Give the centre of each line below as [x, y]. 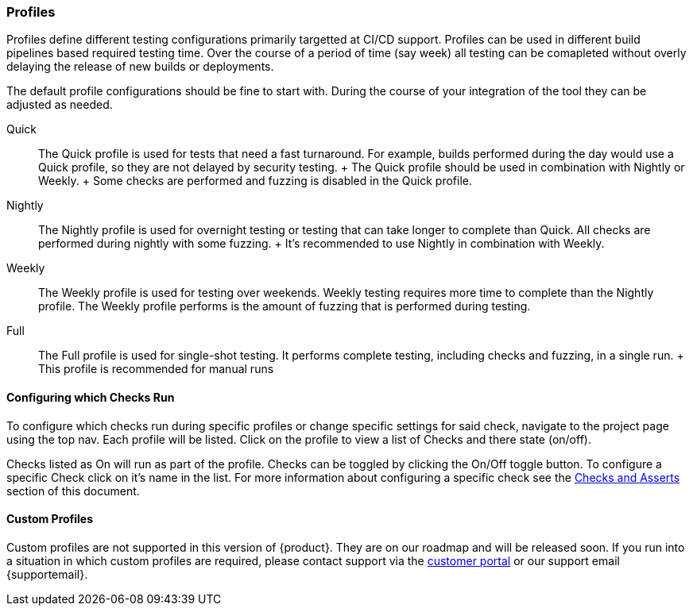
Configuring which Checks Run [91, 397]
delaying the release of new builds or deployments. [140, 67]
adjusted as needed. [60, 105]
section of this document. [73, 491]
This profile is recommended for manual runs [156, 369]
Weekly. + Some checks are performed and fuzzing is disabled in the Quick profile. [256, 181]
